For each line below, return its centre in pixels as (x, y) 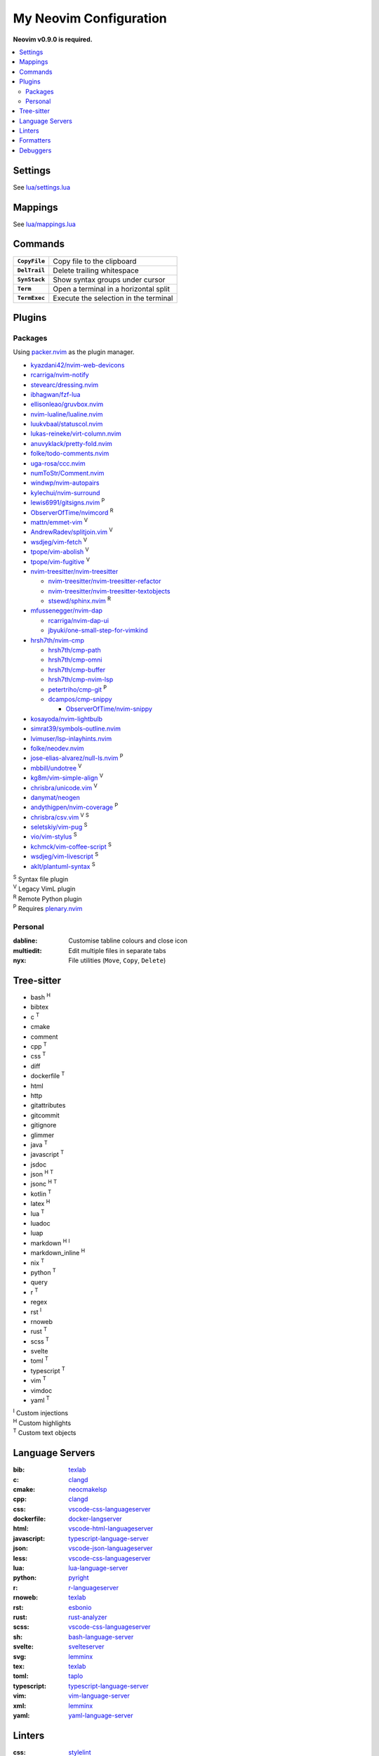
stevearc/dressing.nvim (64, 385)
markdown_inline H (58, 1252)
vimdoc (41, 1390)
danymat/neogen (55, 797)
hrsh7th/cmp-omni (75, 660)
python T (43, 1272)
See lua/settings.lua (41, 187)
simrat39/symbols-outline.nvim (75, 729)
